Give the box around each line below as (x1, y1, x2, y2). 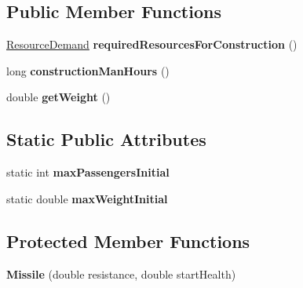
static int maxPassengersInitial (6, 164, 170, 180)
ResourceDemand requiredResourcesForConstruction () (6, 36, 298, 53)
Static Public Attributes (6, 127, 206, 151)
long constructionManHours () (6, 62, 170, 78)
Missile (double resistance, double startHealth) (6, 265, 236, 282)
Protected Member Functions (6, 228, 250, 253)
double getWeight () (6, 89, 111, 105)
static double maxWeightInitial (6, 190, 168, 206)
